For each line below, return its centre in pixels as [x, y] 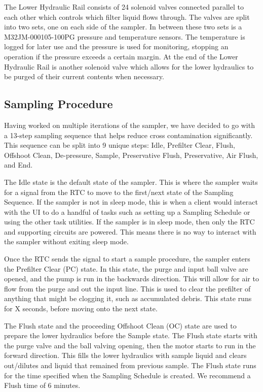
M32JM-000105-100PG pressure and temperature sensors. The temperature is [125, 36]
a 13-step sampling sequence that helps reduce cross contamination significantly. [128, 135]
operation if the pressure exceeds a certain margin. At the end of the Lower [121, 56]
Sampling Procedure [59, 104]
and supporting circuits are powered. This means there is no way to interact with [130, 231]
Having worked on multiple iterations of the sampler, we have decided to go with [129, 125]
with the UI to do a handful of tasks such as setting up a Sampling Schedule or [127, 211]
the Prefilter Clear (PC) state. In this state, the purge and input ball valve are [126, 268]
